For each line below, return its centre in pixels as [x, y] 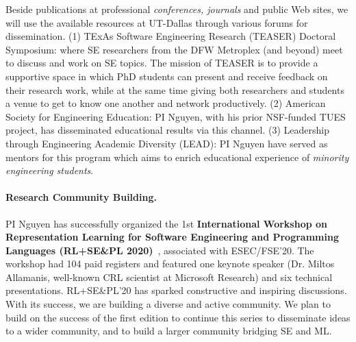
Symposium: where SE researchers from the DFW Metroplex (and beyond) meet [174, 49]
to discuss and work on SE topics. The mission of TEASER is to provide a [162, 63]
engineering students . [50, 170]
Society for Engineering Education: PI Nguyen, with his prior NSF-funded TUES [176, 116]
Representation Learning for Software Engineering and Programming [172, 237]
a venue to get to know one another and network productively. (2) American [166, 103]
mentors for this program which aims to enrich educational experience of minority [177, 157]
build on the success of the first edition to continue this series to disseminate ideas [178, 317]
